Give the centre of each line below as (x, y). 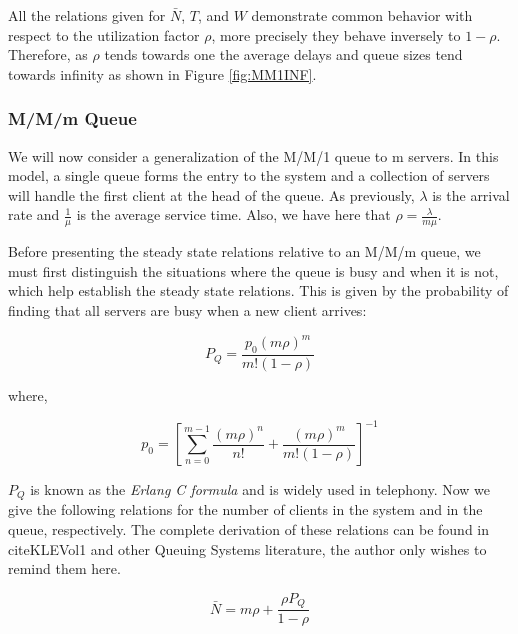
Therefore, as (48, 54)
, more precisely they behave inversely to (336, 34)
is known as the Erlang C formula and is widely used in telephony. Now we (260, 489)
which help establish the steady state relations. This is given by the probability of (258, 290)
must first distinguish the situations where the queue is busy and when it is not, (253, 270)
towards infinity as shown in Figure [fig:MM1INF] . (162, 73)
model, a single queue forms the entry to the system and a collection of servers (249, 175)
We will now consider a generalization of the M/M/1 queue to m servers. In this (253, 155)
